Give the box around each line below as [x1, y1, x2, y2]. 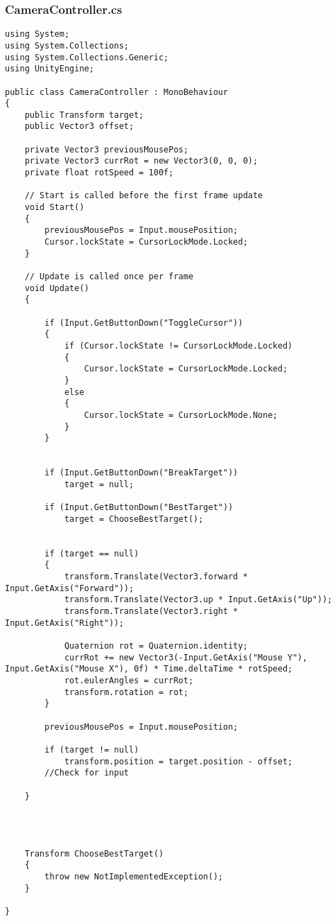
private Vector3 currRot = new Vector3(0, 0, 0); [24, 156, 258, 166]
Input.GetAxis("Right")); [5, 617, 124, 628]
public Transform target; [24, 109, 144, 120]
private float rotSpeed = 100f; [24, 168, 174, 178]
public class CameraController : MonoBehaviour [5, 87, 229, 97]
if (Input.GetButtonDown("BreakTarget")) [44, 468, 238, 478]
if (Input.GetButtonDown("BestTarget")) [44, 502, 233, 513]
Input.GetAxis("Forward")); [5, 583, 134, 593]
